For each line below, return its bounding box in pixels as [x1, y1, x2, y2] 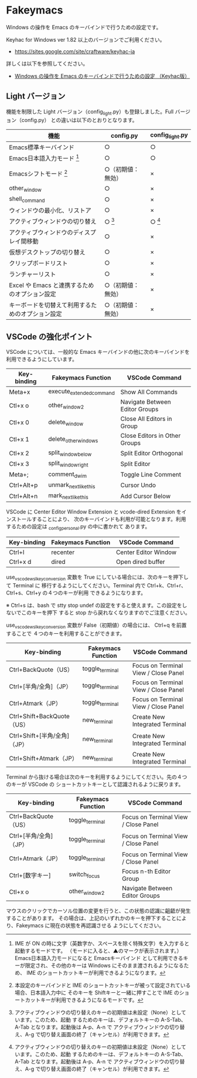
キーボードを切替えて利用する [9, 301, 91, 309]
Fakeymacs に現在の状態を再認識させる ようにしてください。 [16, 922, 164, 929]
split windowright [47, 459, 89, 468]
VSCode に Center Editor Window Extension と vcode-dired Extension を [6, 508, 182, 515]
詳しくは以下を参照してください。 [6, 60, 89, 67]
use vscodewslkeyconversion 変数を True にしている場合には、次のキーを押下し [6, 573, 189, 582]
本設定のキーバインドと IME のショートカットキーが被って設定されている [14, 981, 191, 989]
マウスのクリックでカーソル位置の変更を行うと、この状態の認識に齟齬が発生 [6, 907, 191, 914]
